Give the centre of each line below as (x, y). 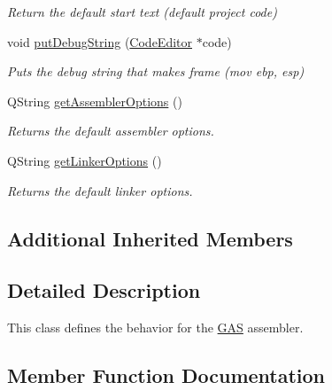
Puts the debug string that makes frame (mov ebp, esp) (156, 71)
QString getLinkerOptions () (85, 160)
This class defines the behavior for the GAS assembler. (155, 328)
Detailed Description (104, 290)
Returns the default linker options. (100, 190)
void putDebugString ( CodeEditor (100, 41)
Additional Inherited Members (150, 238)
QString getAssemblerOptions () (95, 101)
